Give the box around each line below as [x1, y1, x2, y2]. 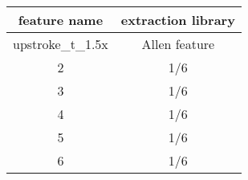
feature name [18, 10, 104, 29]
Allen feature [141, 35, 215, 53]
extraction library [120, 10, 235, 29]
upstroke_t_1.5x [13, 35, 108, 53]
